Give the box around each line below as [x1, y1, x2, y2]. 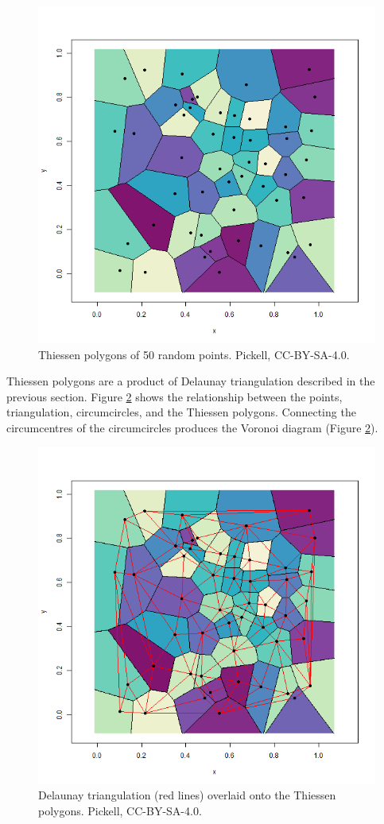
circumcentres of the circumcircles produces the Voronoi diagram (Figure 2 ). [6, 419, 378, 435]
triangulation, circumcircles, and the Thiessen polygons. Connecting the [6, 404, 356, 420]
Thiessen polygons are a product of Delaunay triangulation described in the [6, 373, 375, 389]
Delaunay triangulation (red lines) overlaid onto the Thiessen [38, 787, 336, 803]
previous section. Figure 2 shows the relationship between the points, [6, 388, 343, 404]
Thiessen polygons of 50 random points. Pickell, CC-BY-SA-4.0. [38, 346, 350, 362]
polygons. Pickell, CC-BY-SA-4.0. [38, 802, 202, 818]
